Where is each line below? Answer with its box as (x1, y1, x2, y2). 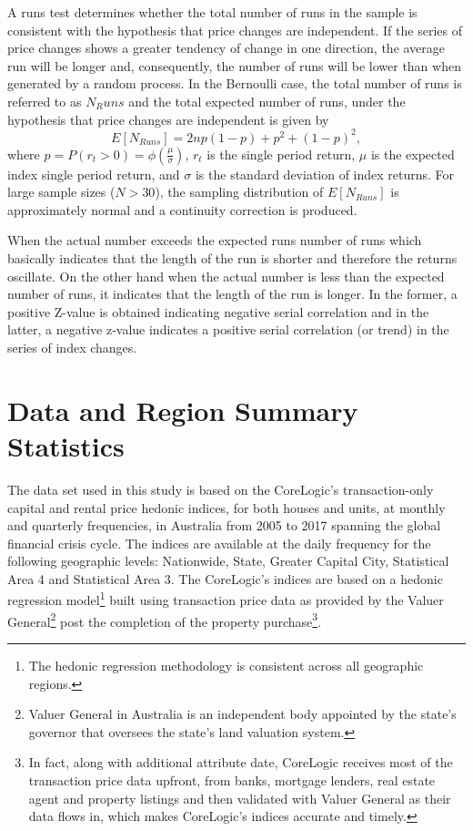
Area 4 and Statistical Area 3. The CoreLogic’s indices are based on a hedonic (7, 569, 443, 588)
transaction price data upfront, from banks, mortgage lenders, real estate (28, 770, 436, 789)
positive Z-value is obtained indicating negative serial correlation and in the (7, 302, 429, 321)
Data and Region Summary (7, 391, 358, 428)
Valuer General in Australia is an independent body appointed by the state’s (28, 704, 457, 723)
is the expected (370, 144, 455, 163)
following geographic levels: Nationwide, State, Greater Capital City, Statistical (7, 551, 449, 570)
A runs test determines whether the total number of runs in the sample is (7, 3, 418, 21)
